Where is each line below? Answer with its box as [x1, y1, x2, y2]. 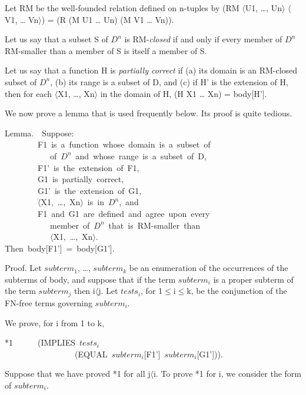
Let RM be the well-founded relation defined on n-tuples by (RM [5, 2, 240, 14]
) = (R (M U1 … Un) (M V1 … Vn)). [41, 13, 174, 25]
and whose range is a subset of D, [75, 149, 207, 162]
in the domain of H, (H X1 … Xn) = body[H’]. [100, 87, 267, 99]
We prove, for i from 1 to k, [5, 316, 104, 329]
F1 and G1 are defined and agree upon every [37, 207, 210, 219]
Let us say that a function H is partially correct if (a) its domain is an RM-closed [5, 64, 298, 76]
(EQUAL [74, 347, 108, 360]
